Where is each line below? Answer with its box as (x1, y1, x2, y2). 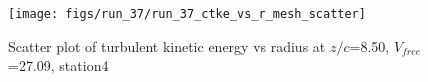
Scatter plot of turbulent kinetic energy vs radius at (8, 35, 326, 56)
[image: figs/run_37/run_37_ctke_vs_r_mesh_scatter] (8, 7, 366, 21)
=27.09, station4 (8, 55, 109, 76)
